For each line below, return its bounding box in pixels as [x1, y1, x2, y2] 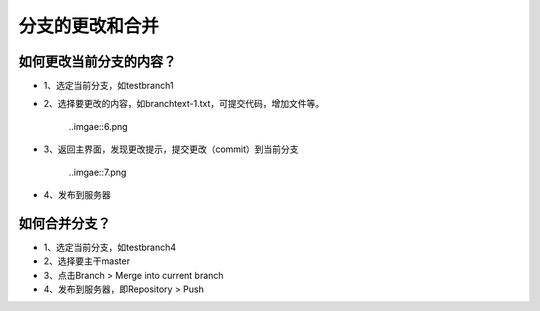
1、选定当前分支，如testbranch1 [43, 80, 174, 92]
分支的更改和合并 [18, 15, 160, 37]
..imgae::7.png [68, 166, 127, 178]
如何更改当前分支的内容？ [18, 53, 177, 70]
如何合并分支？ [18, 215, 111, 232]
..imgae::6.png [68, 120, 129, 132]
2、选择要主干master [43, 255, 130, 267]
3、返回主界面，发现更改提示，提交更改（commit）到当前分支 [43, 143, 299, 155]
